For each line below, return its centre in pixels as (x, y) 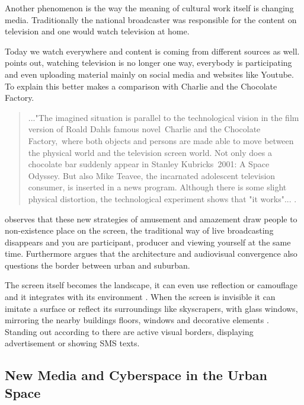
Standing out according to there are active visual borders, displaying (129, 331)
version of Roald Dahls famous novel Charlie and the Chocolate (144, 129)
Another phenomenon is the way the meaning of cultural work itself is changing (149, 8)
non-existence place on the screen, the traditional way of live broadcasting (139, 230)
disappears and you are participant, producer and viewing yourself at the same (148, 242)
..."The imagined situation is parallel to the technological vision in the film (164, 117)
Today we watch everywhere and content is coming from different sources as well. (152, 51)
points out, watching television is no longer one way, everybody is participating (148, 63)
